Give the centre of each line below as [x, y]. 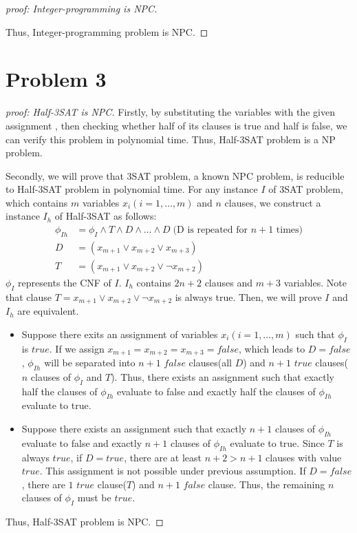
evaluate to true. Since [277, 442]
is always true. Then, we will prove [248, 296]
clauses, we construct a [273, 202]
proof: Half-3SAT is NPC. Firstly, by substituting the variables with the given [170, 112]
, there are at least [163, 457]
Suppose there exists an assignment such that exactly [134, 429]
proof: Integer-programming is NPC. [82, 8]
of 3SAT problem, [306, 189]
